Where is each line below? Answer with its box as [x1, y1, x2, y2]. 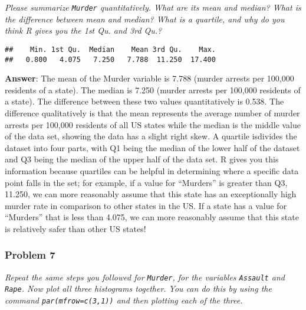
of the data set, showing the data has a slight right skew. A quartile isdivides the [5, 130, 297, 142]
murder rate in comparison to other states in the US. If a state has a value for [5, 199, 287, 211]
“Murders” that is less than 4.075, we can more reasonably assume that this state [5, 211, 299, 223]
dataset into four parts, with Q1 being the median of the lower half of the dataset [5, 141, 300, 154]
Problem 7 [5, 247, 55, 262]
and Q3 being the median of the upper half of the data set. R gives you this [5, 153, 279, 165]
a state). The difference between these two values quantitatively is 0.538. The [5, 95, 284, 107]
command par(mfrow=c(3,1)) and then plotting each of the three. [5, 294, 243, 306]
